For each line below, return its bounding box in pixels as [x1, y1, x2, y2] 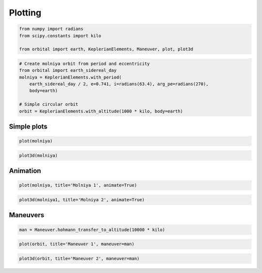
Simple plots [9, 123, 48, 131]
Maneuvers [9, 211, 45, 219]
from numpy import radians [19, 26, 83, 32]
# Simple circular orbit [19, 102, 79, 107]
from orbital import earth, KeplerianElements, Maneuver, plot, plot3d [19, 47, 194, 52]
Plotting [9, 7, 41, 18]
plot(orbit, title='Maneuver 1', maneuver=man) [19, 241, 134, 247]
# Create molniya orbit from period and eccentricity [19, 61, 150, 66]
